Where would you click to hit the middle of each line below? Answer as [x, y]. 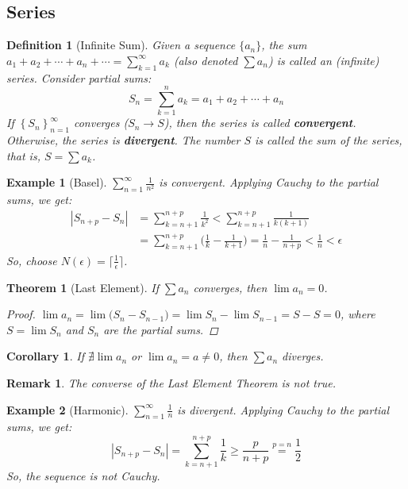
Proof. [21, 314]
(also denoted [206, 60]
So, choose [32, 260]
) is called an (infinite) [323, 60]
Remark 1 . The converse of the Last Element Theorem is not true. [171, 383]
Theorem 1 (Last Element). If [83, 287]
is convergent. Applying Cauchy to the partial [269, 182]
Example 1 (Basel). [57, 182]
